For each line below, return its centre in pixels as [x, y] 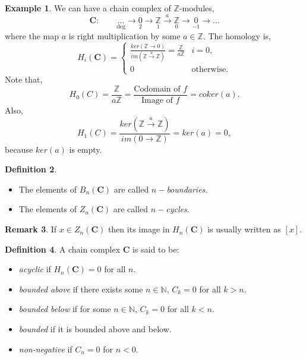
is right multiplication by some [124, 35]
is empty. [86, 149]
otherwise [209, 70]
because [19, 149]
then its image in [139, 229]
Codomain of [157, 89]
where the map [32, 35]
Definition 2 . [31, 169]
